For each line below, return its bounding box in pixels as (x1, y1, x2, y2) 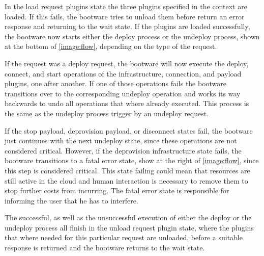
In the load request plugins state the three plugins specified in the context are (5, 1, 247, 11)
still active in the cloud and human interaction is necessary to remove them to (5, 175, 248, 186)
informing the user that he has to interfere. (5, 195, 138, 206)
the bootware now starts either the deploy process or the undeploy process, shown (5, 31, 260, 41)
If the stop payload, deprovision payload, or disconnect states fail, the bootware (5, 125, 253, 136)
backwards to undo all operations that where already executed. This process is (5, 98, 249, 109)
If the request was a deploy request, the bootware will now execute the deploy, (5, 58, 249, 68)
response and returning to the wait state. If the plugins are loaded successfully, (5, 21, 250, 32)
